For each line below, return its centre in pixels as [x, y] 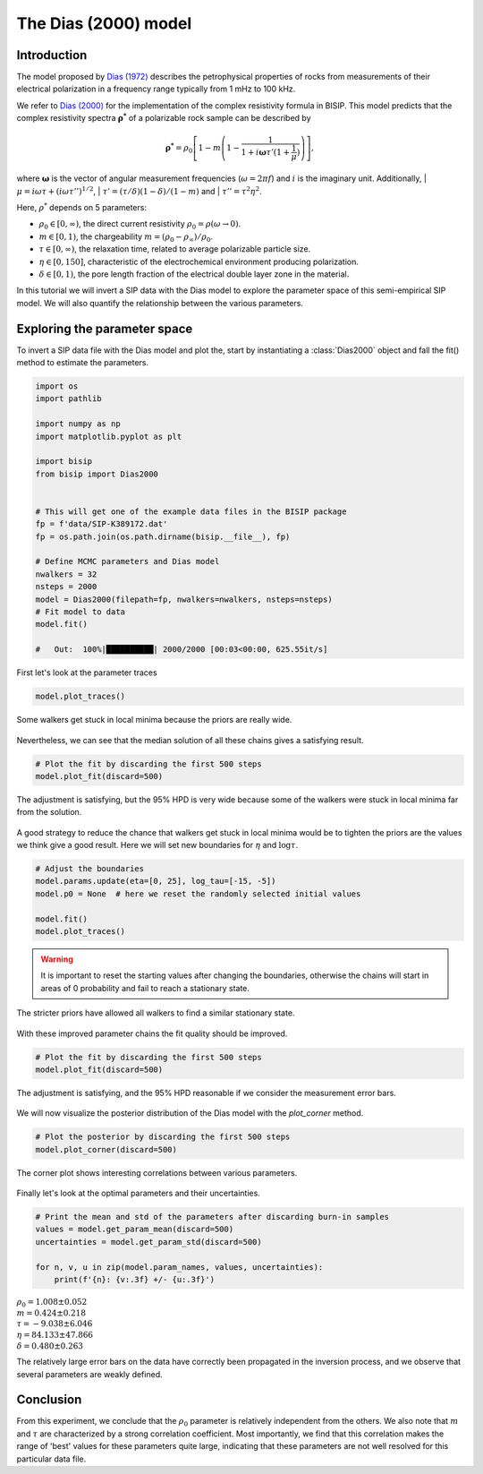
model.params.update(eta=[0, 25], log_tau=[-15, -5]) [156, 881]
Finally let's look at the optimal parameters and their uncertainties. [139, 1193]
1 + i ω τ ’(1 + [266, 152]
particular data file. [51, 1459]
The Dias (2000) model [104, 23]
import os [57, 386]
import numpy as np [78, 424]
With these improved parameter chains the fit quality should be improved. [152, 1033]
